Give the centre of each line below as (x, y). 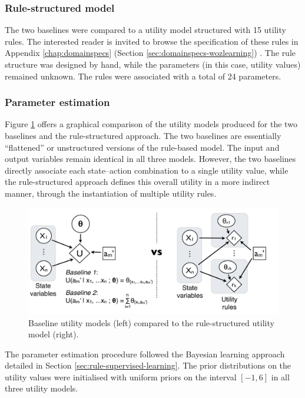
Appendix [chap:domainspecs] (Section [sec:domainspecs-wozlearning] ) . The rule (150, 53)
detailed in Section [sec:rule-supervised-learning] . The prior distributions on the (148, 365)
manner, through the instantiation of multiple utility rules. (111, 193)
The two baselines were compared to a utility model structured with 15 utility (145, 30)
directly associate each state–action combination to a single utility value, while (147, 170)
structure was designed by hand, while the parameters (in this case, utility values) (153, 64)
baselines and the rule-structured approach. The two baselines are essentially (143, 135)
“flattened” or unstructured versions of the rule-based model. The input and (142, 147)
